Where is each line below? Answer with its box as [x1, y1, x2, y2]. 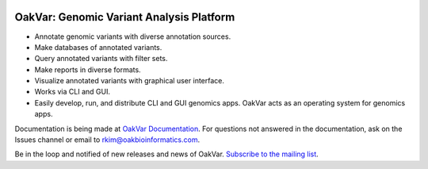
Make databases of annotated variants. [34, 42, 162, 52]
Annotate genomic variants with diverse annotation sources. [34, 32, 231, 41]
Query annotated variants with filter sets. [34, 54, 168, 63]
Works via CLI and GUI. [34, 87, 111, 97]
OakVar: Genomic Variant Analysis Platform [14, 10, 235, 24]
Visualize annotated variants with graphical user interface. [34, 76, 225, 86]
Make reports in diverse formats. [34, 64, 142, 75]
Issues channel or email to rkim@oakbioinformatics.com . [14, 135, 201, 144]
